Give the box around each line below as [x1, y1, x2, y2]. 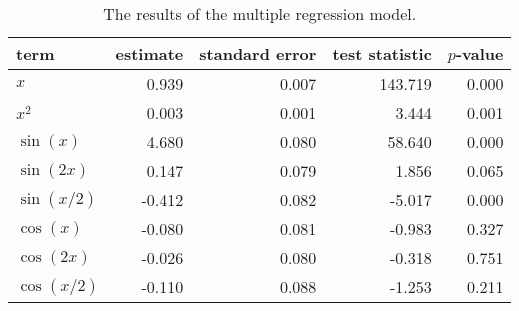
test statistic [332, 42, 432, 65]
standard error [199, 42, 317, 65]
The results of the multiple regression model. [103, 2, 417, 25]
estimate [115, 42, 184, 65]
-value [455, 42, 504, 65]
